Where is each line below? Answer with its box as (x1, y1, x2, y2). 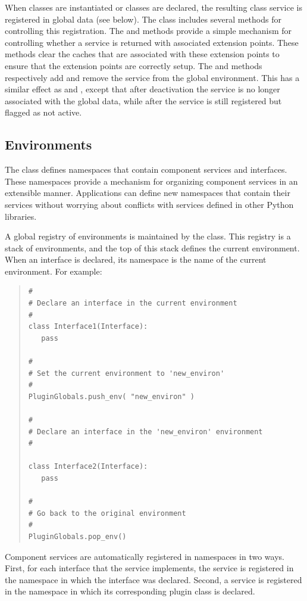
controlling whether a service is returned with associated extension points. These (5, 36, 299, 48)
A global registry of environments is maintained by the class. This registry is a (5, 230, 291, 242)
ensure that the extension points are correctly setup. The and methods (5, 59, 262, 71)
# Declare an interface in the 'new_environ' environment (28, 427, 263, 436)
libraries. (5, 210, 37, 222)
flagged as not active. (5, 106, 82, 119)
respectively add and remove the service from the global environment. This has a (5, 71, 300, 83)
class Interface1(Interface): (28, 322, 148, 331)
